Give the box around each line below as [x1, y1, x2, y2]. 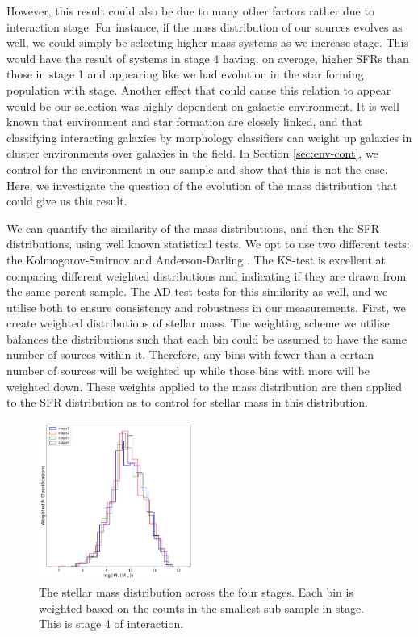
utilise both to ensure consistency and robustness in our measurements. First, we [6, 298, 406, 315]
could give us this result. [6, 192, 127, 209]
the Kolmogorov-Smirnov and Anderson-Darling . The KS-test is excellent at [6, 251, 386, 268]
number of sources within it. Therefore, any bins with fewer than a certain [6, 346, 374, 363]
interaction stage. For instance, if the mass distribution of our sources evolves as [6, 18, 403, 35]
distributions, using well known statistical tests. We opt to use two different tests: [6, 235, 410, 252]
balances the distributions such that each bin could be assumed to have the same [6, 330, 407, 347]
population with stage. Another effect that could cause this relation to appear [6, 81, 391, 98]
